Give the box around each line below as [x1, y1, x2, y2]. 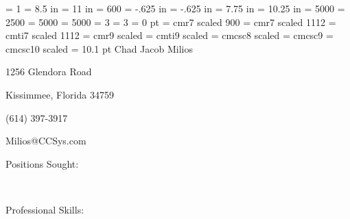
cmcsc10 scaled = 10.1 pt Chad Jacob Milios [5, 41, 194, 55]
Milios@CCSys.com [5, 133, 86, 148]
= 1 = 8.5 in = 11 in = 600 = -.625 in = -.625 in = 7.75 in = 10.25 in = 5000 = [5, 1, 345, 15]
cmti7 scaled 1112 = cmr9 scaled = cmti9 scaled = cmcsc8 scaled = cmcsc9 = [5, 28, 334, 42]
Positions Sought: [5, 156, 79, 170]
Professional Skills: [5, 202, 84, 216]
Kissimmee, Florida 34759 [5, 87, 114, 101]
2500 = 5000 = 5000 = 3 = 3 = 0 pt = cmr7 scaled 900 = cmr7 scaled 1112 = [5, 14, 336, 29]
